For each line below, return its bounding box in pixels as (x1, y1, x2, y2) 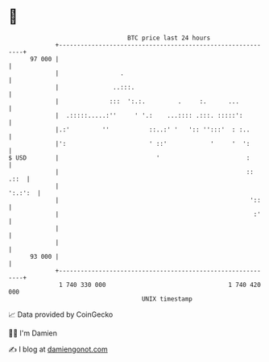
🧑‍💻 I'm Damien (8, 328, 58, 338)
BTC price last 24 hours (127, 34, 211, 42)
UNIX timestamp (141, 294, 193, 303)
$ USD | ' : (8, 153, 250, 162)
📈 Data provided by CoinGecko (8, 310, 114, 319)
